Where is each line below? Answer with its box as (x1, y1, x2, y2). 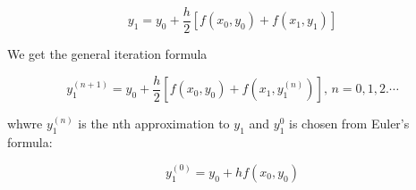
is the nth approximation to (78, 114, 230, 133)
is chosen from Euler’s (288, 114, 410, 133)
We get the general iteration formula (7, 45, 208, 63)
